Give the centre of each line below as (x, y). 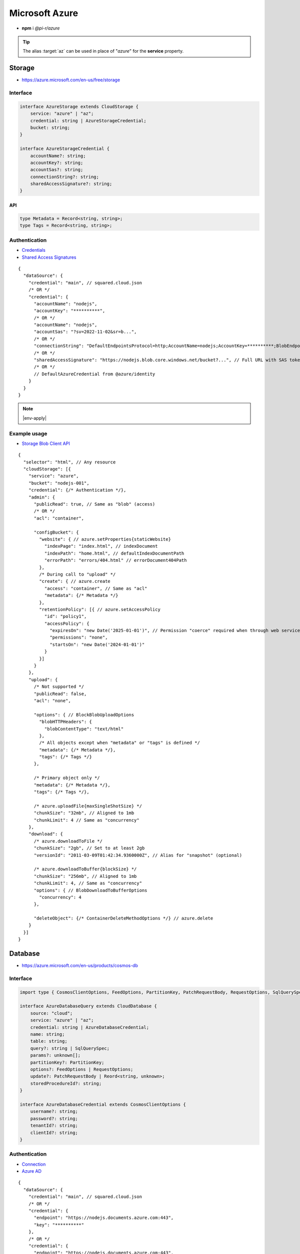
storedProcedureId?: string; (66, 1083)
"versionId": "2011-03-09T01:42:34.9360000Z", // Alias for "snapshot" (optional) (138, 855)
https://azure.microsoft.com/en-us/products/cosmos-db (80, 966)
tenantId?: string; (54, 1126)
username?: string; (54, 1112)
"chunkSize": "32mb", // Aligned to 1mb (84, 813)
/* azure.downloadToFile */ (68, 841)
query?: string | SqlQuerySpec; (70, 1048)
